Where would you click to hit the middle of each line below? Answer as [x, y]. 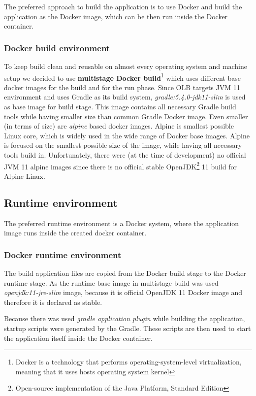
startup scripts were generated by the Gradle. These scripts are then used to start [128, 328]
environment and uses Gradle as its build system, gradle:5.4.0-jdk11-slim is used [125, 97]
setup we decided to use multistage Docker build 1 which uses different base [122, 77]
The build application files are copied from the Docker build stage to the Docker [125, 273]
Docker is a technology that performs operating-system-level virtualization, [128, 362]
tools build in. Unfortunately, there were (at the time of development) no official [125, 155]
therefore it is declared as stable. [53, 302]
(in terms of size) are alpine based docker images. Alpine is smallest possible [119, 126]
